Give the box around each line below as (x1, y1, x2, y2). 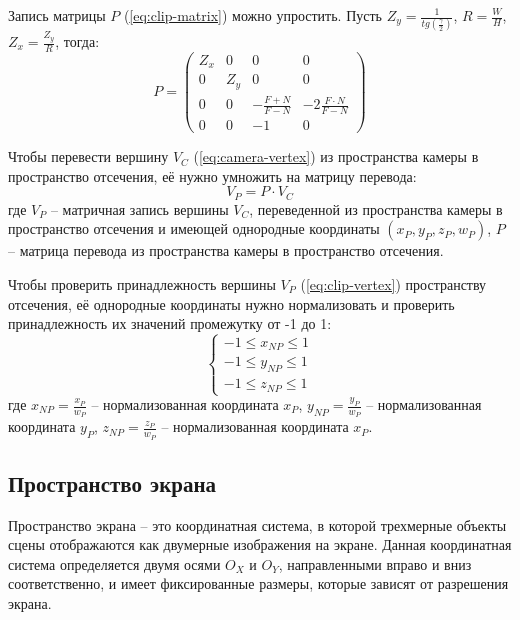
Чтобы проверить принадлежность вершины (8, 273, 276, 294)
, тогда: (55, 31, 100, 52)
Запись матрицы (8, 5, 106, 25)
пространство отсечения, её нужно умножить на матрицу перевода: (8, 165, 417, 186)
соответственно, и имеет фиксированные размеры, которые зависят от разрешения (8, 573, 509, 594)
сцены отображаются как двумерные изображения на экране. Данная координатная (8, 534, 512, 555)
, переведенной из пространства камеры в (249, 198, 503, 219)
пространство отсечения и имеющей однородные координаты (8, 218, 380, 239)
